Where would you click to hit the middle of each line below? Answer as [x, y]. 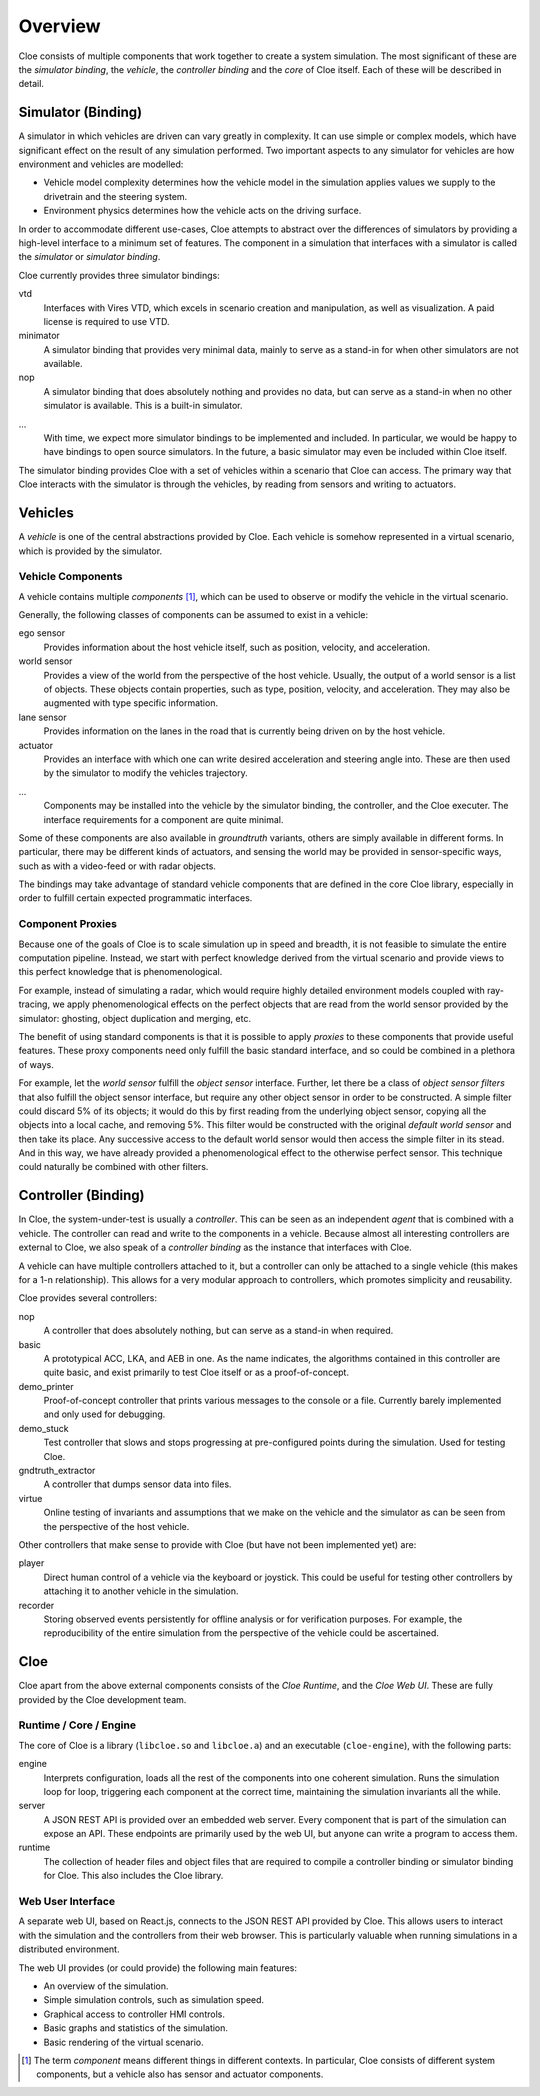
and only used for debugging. [104, 1414]
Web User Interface [66, 1902]
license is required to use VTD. [106, 321]
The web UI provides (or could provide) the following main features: [158, 1967]
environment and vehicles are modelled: [101, 164]
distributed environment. [69, 1949]
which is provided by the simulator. [90, 551]
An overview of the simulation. [106, 1986]
